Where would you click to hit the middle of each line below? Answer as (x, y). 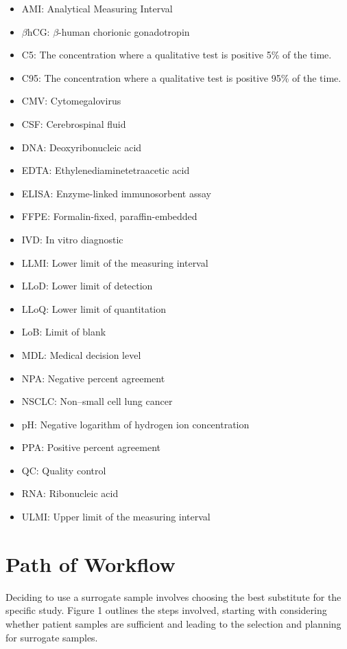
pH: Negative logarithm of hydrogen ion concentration (135, 424)
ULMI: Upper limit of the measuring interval (116, 517)
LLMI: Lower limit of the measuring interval (115, 262)
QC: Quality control (64, 470)
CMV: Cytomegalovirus (71, 101)
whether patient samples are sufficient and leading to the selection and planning (173, 623)
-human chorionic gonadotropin (124, 31)
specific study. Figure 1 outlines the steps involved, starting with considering (166, 610)
